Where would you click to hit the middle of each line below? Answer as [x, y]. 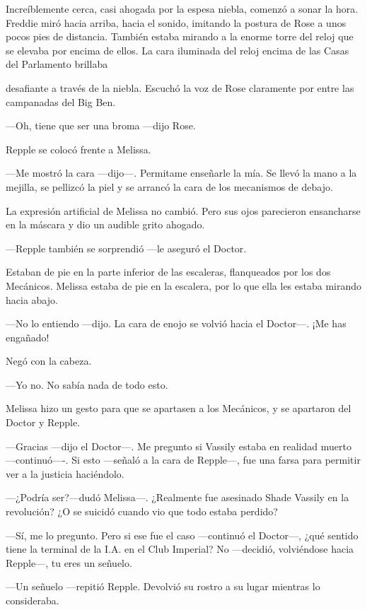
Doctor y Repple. [43, 422]
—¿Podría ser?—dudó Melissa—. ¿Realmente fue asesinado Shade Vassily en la [177, 497]
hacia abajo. [32, 299]
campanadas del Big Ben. [61, 101]
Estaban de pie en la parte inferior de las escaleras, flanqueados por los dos [168, 272]
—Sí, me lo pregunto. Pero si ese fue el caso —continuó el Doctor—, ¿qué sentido [182, 535]
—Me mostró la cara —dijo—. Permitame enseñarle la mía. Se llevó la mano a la [181, 173]
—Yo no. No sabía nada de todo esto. [87, 384]
